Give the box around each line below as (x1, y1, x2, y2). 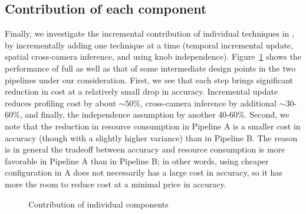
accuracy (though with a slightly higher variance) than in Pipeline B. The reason (5, 131, 298, 144)
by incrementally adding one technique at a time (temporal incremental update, (5, 38, 293, 51)
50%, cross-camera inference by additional (125, 96, 277, 109)
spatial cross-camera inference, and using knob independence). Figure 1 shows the (5, 50, 301, 63)
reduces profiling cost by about (5, 96, 116, 109)
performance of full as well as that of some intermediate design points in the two (5, 61, 296, 74)
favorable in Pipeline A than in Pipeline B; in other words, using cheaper (5, 154, 269, 167)
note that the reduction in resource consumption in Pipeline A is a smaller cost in (5, 119, 301, 132)
